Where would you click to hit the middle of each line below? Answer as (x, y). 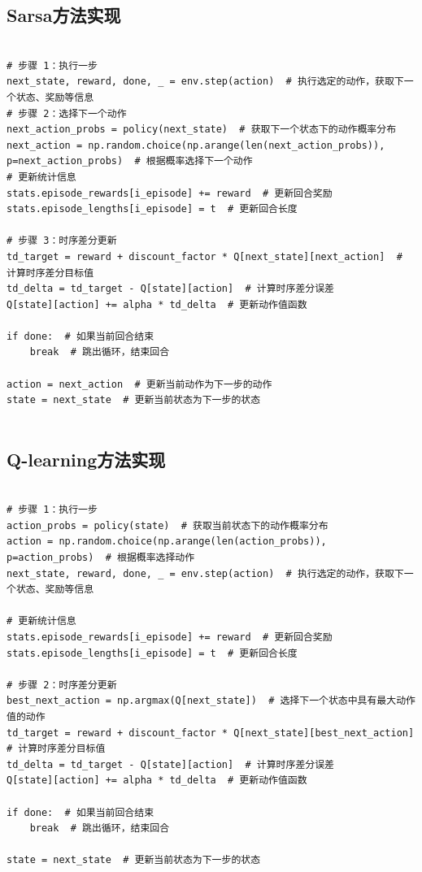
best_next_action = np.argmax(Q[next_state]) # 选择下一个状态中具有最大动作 (211, 701)
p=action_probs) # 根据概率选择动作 (101, 558)
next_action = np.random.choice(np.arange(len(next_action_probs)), (196, 145)
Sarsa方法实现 (64, 15)
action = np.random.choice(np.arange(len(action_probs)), (167, 542)
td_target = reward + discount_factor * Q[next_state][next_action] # (204, 256)
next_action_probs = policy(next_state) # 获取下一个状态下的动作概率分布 (202, 130)
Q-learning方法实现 (86, 459)
